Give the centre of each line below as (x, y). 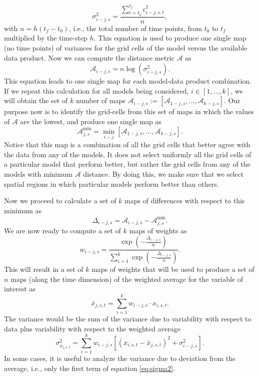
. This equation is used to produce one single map (170, 38)
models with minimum (38, 173)
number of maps (100, 100)
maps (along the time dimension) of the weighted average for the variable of (127, 279)
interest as (20, 289)
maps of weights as (158, 230)
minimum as (23, 210)
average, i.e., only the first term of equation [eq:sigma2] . (90, 368)
